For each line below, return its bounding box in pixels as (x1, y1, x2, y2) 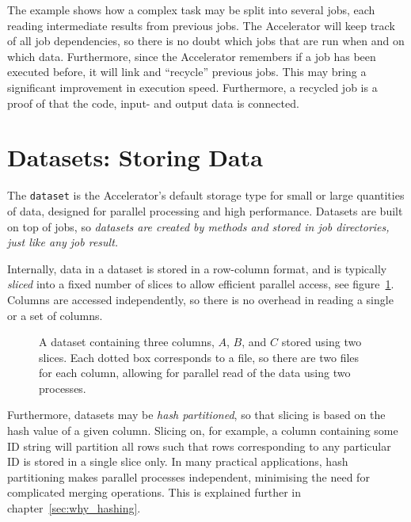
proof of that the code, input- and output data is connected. (7, 94, 299, 111)
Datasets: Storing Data (7, 141, 263, 173)
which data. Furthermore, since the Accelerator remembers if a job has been (7, 48, 376, 64)
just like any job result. (7, 234, 119, 250)
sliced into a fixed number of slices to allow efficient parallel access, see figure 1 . (7, 276, 394, 292)
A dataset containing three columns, (39, 333, 215, 350)
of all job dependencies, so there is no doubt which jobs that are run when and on (7, 32, 405, 49)
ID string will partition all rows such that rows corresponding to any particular (7, 437, 391, 454)
